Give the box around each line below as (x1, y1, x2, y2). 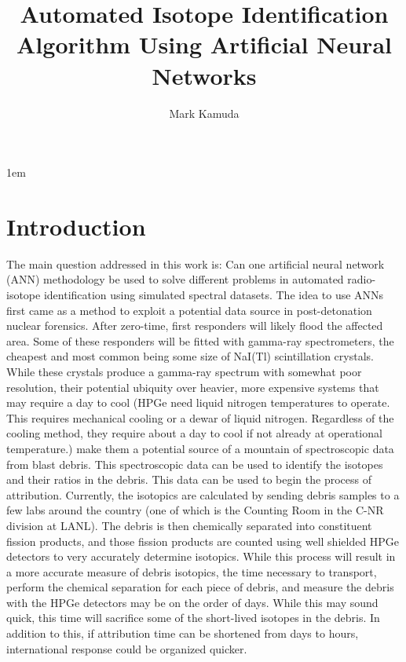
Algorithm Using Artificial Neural (16, 28, 392, 60)
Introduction (6, 210, 146, 242)
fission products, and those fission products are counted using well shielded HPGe (6, 532, 400, 549)
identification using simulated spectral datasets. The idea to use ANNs (43, 287, 384, 302)
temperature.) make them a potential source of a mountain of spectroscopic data (6, 440, 394, 456)
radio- (347, 271, 376, 287)
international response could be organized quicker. (6, 640, 247, 657)
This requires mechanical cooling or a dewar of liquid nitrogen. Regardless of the (6, 409, 394, 426)
